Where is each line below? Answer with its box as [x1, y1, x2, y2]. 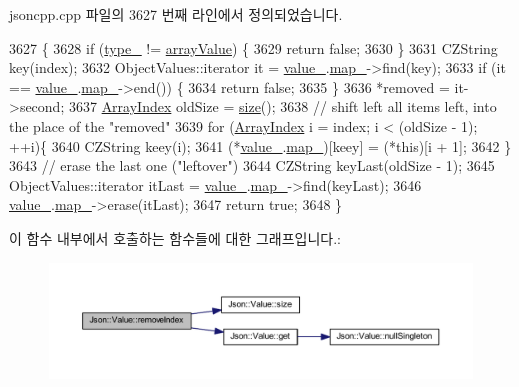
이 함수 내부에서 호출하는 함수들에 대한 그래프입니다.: [9, 227, 341, 248]
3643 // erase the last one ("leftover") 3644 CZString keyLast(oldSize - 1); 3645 [9, 155, 495, 176]
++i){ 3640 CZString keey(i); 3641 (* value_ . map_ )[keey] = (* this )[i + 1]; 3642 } [9, 135, 512, 156]
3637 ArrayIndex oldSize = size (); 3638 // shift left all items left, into [68, 96, 497, 117]
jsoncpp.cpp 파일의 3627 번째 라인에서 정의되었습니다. [9, 4, 343, 24]
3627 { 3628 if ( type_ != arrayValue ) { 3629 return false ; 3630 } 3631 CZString [9, 37, 498, 58]
